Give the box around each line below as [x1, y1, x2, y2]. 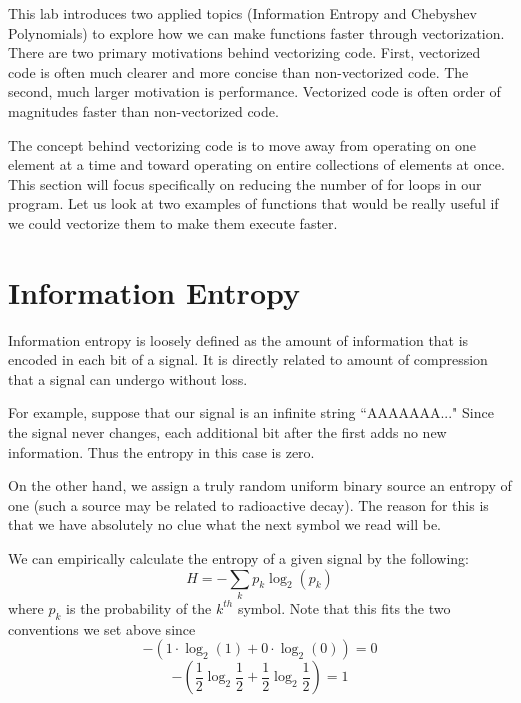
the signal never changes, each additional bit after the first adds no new [8, 422, 447, 443]
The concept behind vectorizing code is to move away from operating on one [8, 134, 476, 155]
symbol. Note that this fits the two [237, 597, 451, 618]
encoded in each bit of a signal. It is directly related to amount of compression [8, 349, 488, 370]
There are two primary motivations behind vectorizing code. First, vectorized [8, 42, 481, 63]
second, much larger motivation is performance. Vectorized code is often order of [8, 81, 501, 102]
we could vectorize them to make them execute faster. [8, 212, 338, 233]
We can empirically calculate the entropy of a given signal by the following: [8, 548, 469, 568]
